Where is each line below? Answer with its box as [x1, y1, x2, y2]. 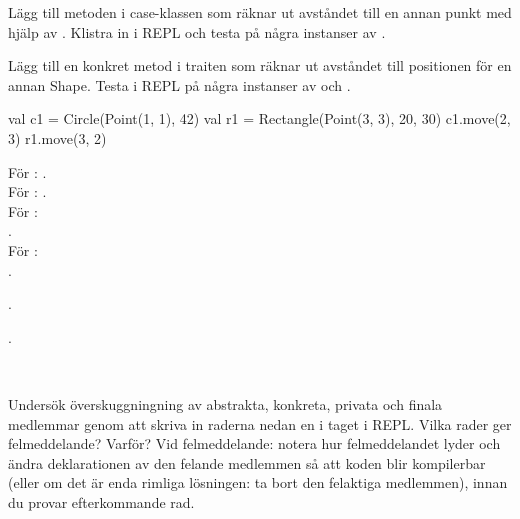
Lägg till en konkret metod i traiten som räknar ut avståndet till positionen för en [8, 55, 512, 76]
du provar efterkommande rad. [8, 491, 195, 512]
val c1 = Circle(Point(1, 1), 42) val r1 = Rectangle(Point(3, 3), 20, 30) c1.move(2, [8, 108, 511, 129]
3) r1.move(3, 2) [8, 127, 107, 148]
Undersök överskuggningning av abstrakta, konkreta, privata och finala [8, 393, 443, 414]
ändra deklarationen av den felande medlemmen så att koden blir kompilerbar [8, 452, 486, 473]
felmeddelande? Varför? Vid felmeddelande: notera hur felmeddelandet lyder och [8, 433, 501, 454]
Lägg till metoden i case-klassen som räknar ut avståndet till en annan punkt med [8, 2, 512, 22]
